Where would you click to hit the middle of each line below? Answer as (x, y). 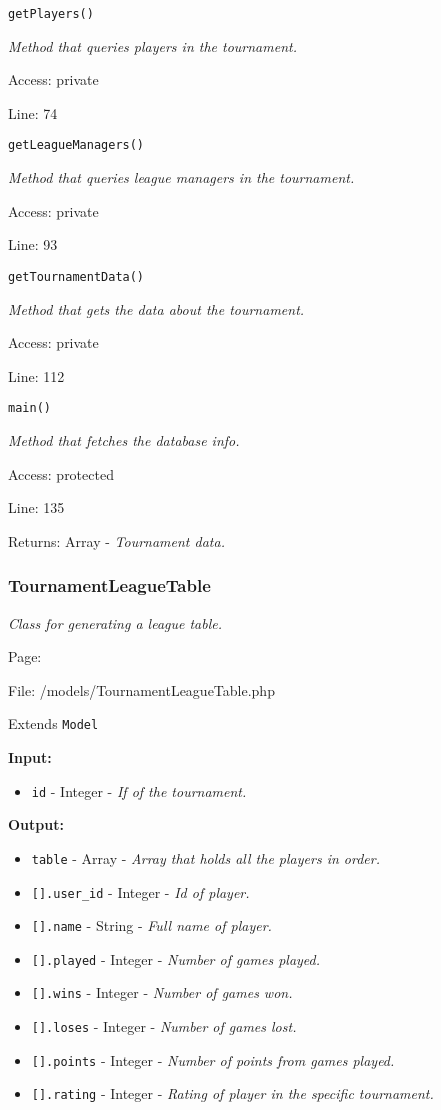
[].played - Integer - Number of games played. (176, 958)
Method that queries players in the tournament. (152, 45)
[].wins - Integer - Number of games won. (162, 992)
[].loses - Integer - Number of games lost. (164, 1026)
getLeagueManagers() (76, 145)
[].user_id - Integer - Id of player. (140, 891)
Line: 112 (36, 375)
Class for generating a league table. (115, 622)
